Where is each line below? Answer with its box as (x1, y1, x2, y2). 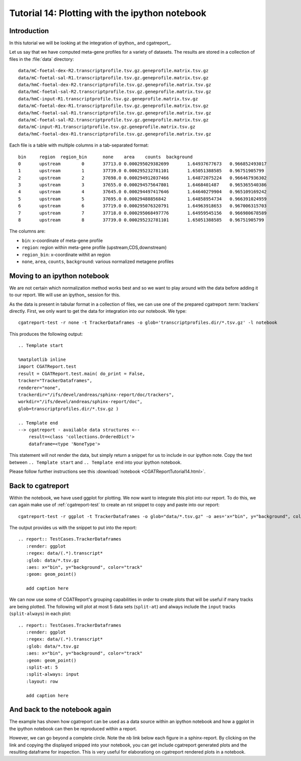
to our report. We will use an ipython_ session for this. (9, 292, 120, 298)
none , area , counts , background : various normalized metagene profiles (22, 259, 174, 265)
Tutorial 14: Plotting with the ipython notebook (9, 8, 207, 19)
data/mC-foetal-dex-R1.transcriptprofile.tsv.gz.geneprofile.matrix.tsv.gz (18, 103, 209, 109)
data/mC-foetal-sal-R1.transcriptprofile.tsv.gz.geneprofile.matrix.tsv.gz (18, 75, 209, 80)
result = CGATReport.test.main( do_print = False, (18, 370, 145, 376)
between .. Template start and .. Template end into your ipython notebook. (9, 459, 182, 465)
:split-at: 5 (26, 665, 58, 670)
